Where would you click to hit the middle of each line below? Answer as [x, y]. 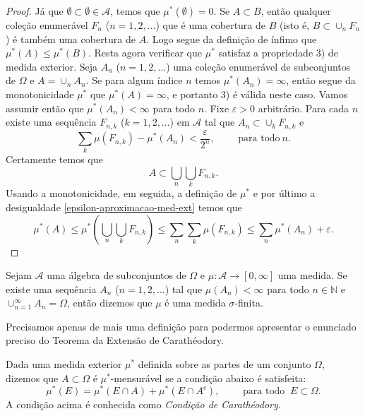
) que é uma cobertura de [211, 25]
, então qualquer [296, 11]
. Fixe [217, 108]
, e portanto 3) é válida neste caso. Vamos [257, 94]
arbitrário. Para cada [304, 108]
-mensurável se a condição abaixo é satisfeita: [208, 378]
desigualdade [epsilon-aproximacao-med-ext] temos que [124, 207]
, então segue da [321, 80]
